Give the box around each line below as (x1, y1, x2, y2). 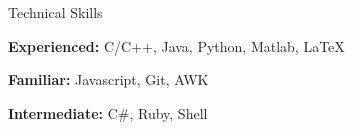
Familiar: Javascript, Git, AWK (8, 69, 209, 90)
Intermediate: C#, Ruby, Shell (8, 102, 208, 123)
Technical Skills (8, 2, 103, 22)
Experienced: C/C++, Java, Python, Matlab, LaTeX (8, 35, 345, 56)
